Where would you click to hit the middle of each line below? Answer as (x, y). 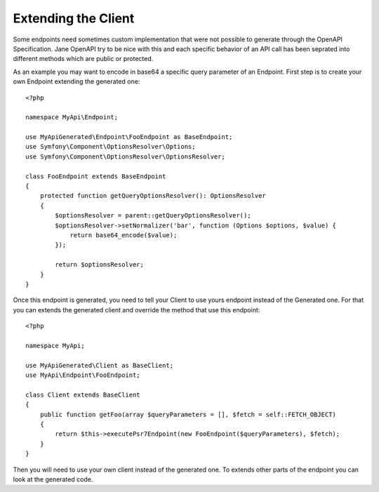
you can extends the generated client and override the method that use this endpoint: (137, 310)
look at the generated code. (53, 479)
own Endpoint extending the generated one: (77, 81)
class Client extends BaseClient (83, 394)
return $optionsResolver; (99, 265)
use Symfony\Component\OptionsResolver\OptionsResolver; (126, 157)
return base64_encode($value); (124, 235)
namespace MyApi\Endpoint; (72, 117)
